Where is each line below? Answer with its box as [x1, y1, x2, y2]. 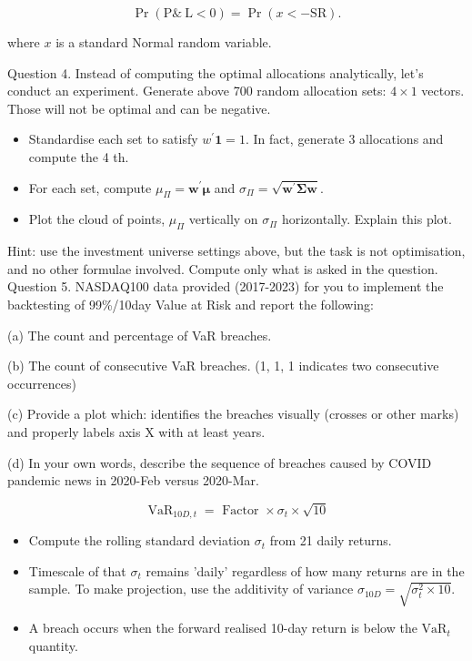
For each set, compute [28, 178, 152, 197]
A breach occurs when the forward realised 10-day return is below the [28, 618, 417, 637]
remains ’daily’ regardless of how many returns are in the [146, 561, 465, 580]
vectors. [421, 81, 465, 100]
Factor [222, 503, 259, 517]
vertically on [188, 209, 258, 229]
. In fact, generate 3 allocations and [245, 129, 444, 148]
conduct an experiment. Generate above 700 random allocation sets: [7, 81, 387, 100]
